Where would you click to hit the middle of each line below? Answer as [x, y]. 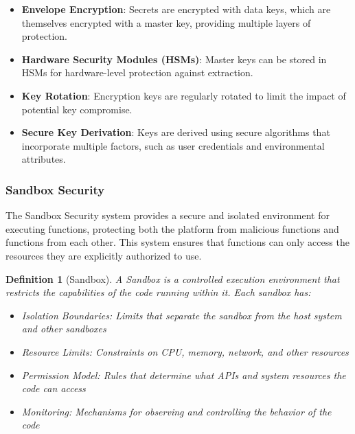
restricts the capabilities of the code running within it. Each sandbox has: [158, 292]
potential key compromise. [77, 109]
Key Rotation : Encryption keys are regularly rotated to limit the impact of [184, 95]
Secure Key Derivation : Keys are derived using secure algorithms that [176, 132]
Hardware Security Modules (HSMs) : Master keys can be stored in [174, 59]
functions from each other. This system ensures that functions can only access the [177, 242]
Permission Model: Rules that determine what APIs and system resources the [184, 375]
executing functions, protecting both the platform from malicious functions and [172, 228]
